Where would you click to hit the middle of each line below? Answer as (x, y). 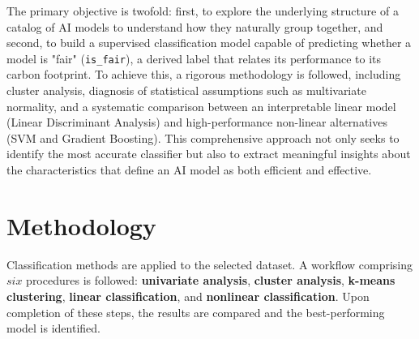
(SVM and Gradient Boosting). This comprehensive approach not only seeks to (203, 137)
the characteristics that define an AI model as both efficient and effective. (189, 169)
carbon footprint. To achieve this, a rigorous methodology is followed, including (204, 74)
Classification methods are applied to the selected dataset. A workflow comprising (210, 264)
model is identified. (53, 328)
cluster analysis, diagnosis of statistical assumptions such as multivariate (186, 90)
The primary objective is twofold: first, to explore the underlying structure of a (203, 11)
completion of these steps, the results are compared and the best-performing (196, 312)
